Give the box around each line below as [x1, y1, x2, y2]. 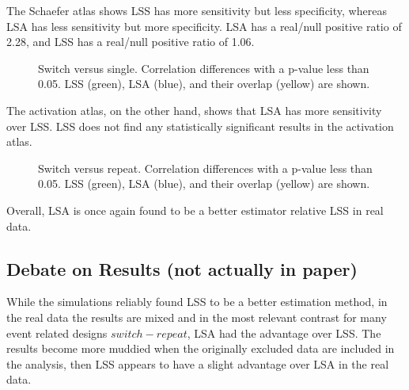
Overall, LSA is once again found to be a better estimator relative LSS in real [6, 201, 384, 218]
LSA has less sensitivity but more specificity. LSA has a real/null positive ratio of [6, 17, 402, 34]
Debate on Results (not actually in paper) [6, 256, 358, 281]
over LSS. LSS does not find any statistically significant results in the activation [6, 117, 394, 134]
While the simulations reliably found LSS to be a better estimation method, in [6, 293, 388, 310]
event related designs [6, 324, 108, 341]
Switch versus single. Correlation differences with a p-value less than [38, 59, 369, 76]
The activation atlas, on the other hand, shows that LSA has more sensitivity [6, 101, 382, 118]
